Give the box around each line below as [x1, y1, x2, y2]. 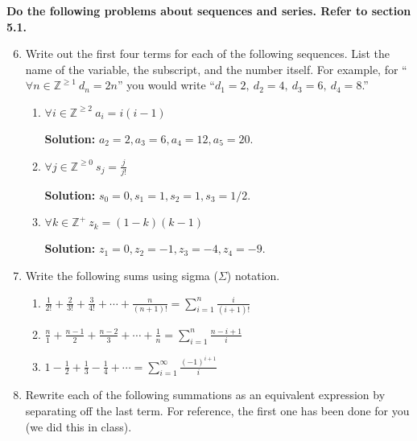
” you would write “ [117, 76, 215, 93]
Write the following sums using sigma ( [25, 267, 218, 284]
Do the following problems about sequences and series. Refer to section [6, 2, 411, 19]
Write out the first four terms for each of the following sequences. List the [25, 45, 390, 62]
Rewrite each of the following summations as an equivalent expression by [25, 386, 386, 403]
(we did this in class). [25, 418, 132, 435]
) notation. [226, 267, 280, 284]
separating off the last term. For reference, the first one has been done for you [25, 402, 410, 419]
